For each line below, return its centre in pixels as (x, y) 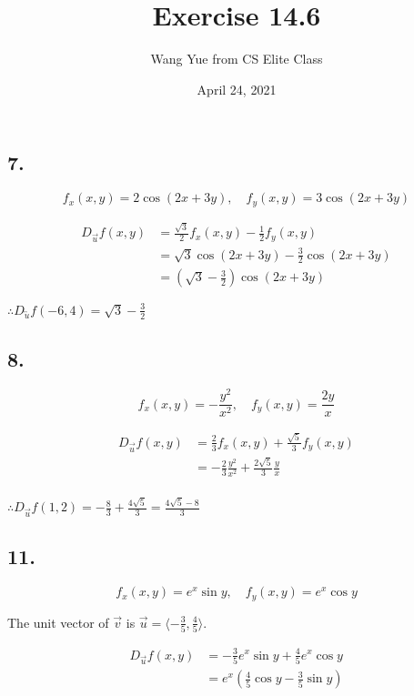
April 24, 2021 (237, 89)
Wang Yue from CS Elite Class (237, 59)
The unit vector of (58, 622)
